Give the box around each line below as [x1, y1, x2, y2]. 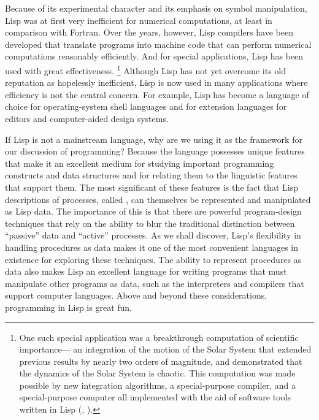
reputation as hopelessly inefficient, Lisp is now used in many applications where [5, 76, 308, 89]
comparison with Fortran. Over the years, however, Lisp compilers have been [5, 26, 293, 39]
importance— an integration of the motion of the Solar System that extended [19, 343, 312, 356]
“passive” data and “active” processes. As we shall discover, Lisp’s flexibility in [5, 229, 301, 242]
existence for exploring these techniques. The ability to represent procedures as [5, 253, 302, 265]
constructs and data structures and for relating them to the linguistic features [5, 169, 298, 181]
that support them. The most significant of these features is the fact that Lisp [5, 180, 298, 193]
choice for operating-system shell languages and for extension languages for [5, 100, 287, 113]
